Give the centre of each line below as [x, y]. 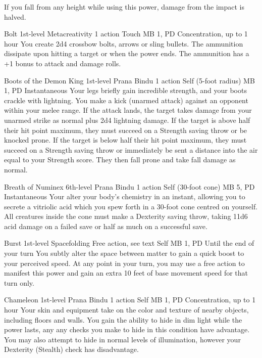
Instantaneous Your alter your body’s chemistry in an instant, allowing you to [125, 196]
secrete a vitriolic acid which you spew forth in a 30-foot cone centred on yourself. [131, 206]
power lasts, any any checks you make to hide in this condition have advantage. [127, 329]
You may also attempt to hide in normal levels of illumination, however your [122, 339]
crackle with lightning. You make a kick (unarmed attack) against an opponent [126, 100]
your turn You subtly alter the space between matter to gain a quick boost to [124, 253]
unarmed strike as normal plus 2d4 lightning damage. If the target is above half [127, 120]
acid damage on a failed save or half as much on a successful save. [106, 226]
